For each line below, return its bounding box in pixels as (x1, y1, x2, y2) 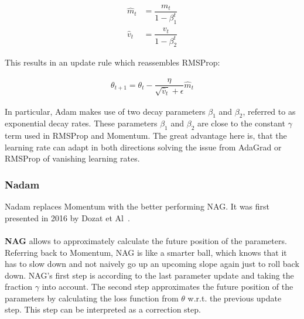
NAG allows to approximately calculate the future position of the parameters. (5, 234, 287, 246)
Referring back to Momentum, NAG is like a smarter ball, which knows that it (5, 246, 287, 258)
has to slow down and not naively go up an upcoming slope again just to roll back (5, 258, 299, 270)
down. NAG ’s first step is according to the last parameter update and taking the (5, 269, 294, 281)
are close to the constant (197, 117, 285, 129)
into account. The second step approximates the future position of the (42, 280, 293, 293)
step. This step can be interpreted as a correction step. (5, 303, 201, 315)
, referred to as (242, 105, 296, 117)
